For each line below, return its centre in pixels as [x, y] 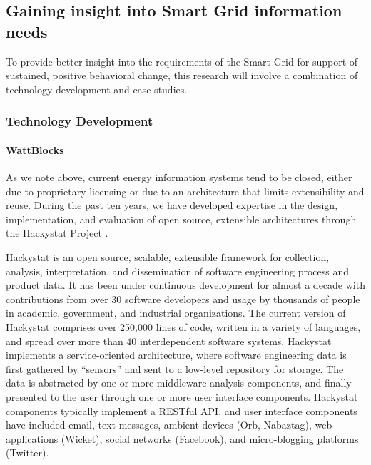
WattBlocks [35, 149]
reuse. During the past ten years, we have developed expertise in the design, [172, 205]
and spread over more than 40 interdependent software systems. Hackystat [169, 341]
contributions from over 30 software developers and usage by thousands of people [183, 298]
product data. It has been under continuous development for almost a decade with [185, 285]
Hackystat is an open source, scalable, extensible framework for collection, [168, 256]
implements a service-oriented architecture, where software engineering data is [176, 355]
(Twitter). [27, 453]
